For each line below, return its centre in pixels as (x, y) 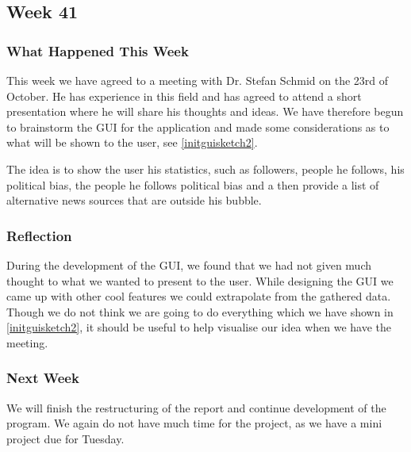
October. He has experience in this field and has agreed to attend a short (184, 96)
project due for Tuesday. (65, 438)
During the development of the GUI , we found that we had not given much (189, 264)
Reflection (39, 235)
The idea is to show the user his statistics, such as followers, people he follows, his (205, 169)
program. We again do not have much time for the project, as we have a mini (194, 423)
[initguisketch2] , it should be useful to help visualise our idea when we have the (199, 327)
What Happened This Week (98, 50)
